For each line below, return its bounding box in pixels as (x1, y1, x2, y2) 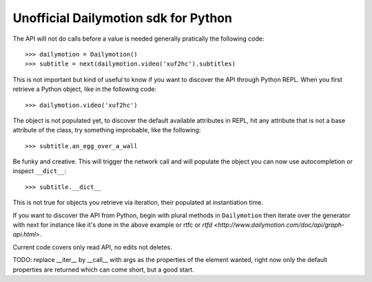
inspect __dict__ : (12, 167, 67, 175)
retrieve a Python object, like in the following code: (12, 85, 157, 93)
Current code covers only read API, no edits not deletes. (12, 243, 172, 251)
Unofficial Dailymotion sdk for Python (12, 10, 232, 26)
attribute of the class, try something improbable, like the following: (12, 126, 201, 134)
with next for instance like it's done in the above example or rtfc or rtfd (12, 221, 213, 229)
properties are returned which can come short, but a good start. (12, 265, 194, 274)
